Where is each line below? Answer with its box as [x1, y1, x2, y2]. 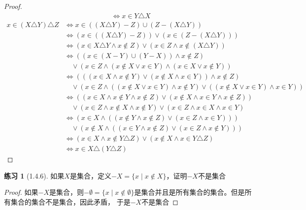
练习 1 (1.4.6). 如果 [4, 170, 65, 180]
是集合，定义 [69, 170, 111, 180]
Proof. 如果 [4, 187, 38, 197]
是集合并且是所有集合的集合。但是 [134, 187, 245, 197]
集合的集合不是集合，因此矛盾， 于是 [10, 196, 131, 207]
